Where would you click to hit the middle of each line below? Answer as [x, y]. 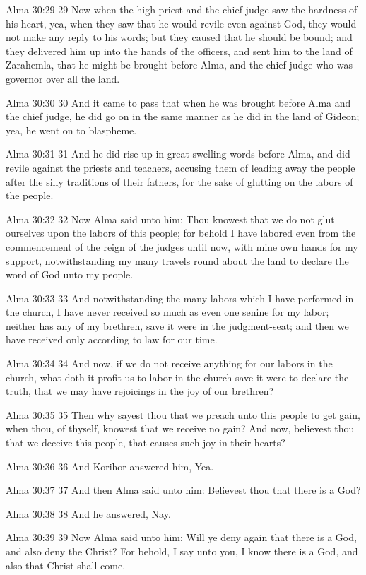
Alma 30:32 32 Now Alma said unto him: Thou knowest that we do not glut [170, 219]
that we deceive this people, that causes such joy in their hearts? [146, 443]
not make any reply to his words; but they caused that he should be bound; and [179, 37]
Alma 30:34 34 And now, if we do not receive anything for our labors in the [169, 363]
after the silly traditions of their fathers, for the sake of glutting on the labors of [179, 181]
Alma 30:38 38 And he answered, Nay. [88, 513]
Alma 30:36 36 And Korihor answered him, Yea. [110, 466]
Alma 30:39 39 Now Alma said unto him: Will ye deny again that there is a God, [181, 537]
